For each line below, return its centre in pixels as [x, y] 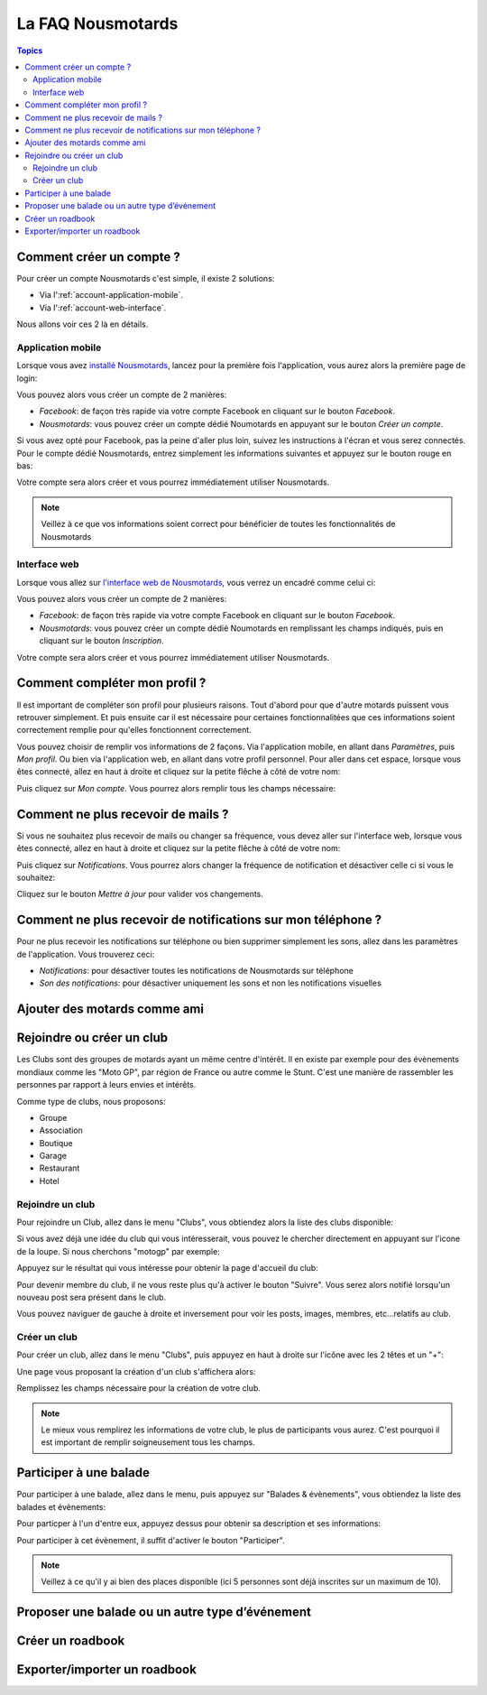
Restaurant [60, 1168]
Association [61, 1130]
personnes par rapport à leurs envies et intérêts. [106, 1085]
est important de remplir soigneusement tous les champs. [148, 1442]
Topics [30, 51]
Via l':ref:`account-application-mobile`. [111, 295]
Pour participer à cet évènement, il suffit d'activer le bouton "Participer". [151, 1540]
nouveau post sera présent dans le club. [92, 1297]
